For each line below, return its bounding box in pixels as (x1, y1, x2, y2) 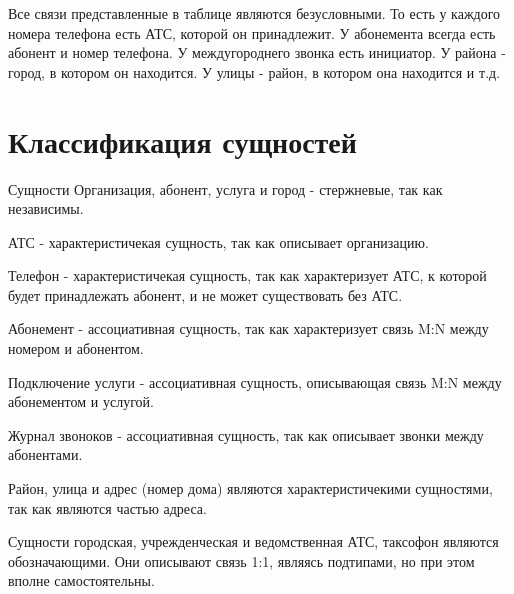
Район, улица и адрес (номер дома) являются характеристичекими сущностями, (8, 478, 493, 499)
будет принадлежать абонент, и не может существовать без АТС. (8, 284, 403, 305)
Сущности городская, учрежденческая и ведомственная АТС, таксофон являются (8, 531, 499, 552)
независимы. (8, 198, 84, 219)
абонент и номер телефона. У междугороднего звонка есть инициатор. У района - (8, 42, 506, 63)
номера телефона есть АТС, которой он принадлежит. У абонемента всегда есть (8, 22, 496, 43)
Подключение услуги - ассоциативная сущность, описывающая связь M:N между (8, 371, 502, 392)
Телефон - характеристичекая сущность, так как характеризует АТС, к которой (8, 265, 487, 286)
